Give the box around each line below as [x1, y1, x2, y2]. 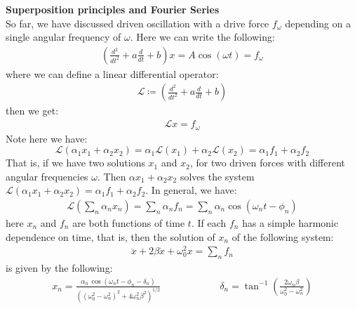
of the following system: [231, 229, 334, 244]
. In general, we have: [145, 183, 237, 197]
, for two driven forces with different [189, 155, 346, 170]
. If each [191, 215, 227, 230]
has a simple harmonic [242, 215, 339, 230]
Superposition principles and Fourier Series [6, 2, 220, 16]
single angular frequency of [6, 29, 121, 44]
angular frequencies [6, 169, 88, 183]
